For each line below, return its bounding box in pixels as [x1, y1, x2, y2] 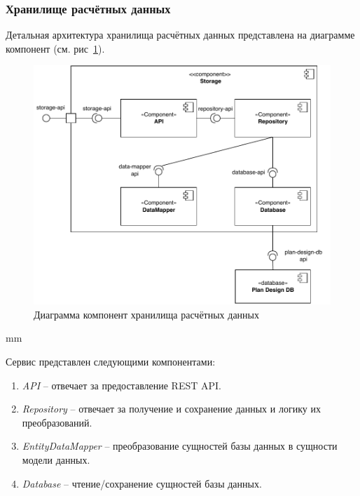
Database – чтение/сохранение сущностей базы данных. [22, 476, 262, 490]
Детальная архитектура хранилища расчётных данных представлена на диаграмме [6, 27, 355, 42]
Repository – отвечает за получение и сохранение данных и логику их [22, 401, 321, 416]
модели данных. [22, 452, 90, 467]
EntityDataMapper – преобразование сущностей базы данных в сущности [22, 438, 338, 453]
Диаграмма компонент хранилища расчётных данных [34, 307, 260, 321]
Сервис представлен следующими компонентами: [6, 354, 216, 368]
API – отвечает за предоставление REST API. [22, 377, 221, 392]
